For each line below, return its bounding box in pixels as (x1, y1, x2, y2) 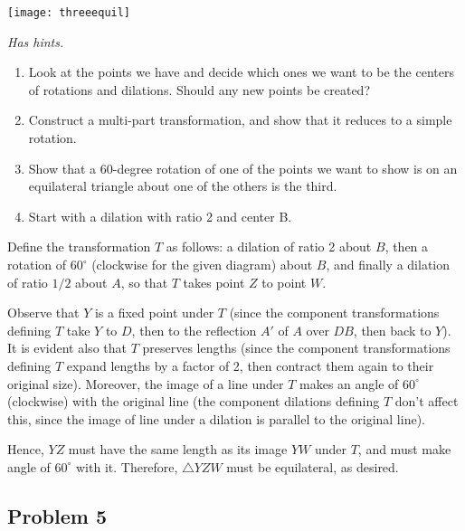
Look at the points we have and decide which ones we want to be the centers (28, 62, 454, 81)
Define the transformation (7, 237, 151, 256)
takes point (183, 272, 245, 291)
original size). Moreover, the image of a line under (7, 374, 284, 393)
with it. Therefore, (75, 457, 178, 476)
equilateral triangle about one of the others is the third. (28, 176, 337, 195)
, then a (384, 237, 429, 256)
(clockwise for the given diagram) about (91, 255, 313, 273)
